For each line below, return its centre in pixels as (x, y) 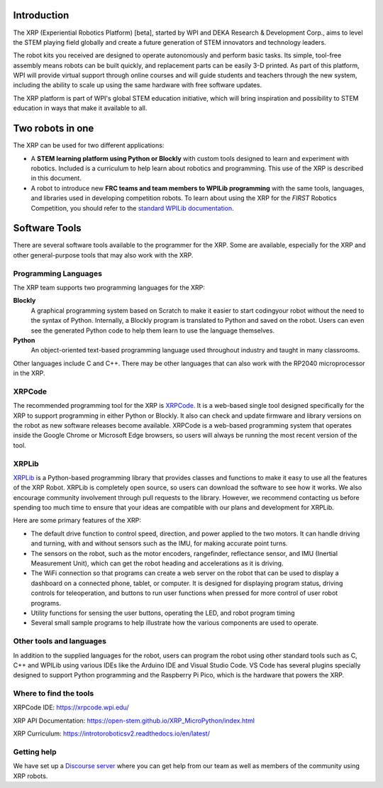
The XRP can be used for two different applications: (89, 145)
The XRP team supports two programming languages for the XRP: (109, 287)
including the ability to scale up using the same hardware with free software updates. (138, 85)
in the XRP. (29, 373)
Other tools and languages (60, 641)
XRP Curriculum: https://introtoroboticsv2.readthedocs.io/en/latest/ (112, 733)
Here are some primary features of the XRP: (77, 521)
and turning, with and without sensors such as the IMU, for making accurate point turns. (159, 543)
